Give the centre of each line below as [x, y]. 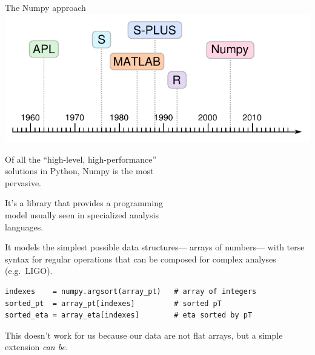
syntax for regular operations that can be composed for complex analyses [141, 259]
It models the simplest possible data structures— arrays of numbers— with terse [155, 247]
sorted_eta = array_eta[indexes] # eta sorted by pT [129, 315]
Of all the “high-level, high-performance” [81, 159]
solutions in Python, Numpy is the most [79, 171]
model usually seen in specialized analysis [82, 215]
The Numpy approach [45, 7]
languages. [24, 226]
